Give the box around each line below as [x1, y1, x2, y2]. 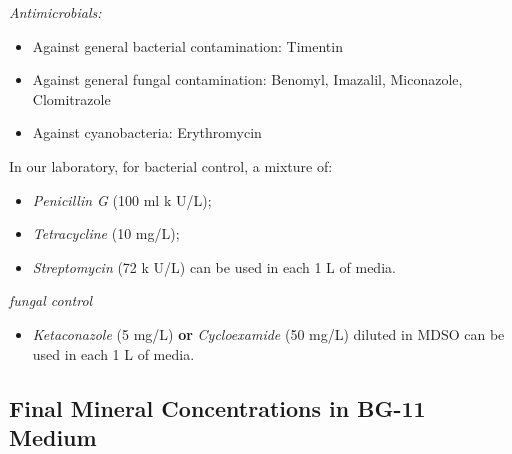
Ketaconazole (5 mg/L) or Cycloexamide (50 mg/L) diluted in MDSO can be [32, 323, 505, 344]
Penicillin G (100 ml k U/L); [32, 189, 212, 210]
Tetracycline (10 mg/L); [32, 223, 180, 244]
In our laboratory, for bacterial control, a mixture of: [9, 155, 333, 176]
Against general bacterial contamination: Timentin [32, 35, 343, 56]
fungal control [9, 290, 93, 311]
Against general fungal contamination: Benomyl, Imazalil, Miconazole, [32, 69, 463, 90]
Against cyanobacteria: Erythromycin [32, 122, 262, 143]
